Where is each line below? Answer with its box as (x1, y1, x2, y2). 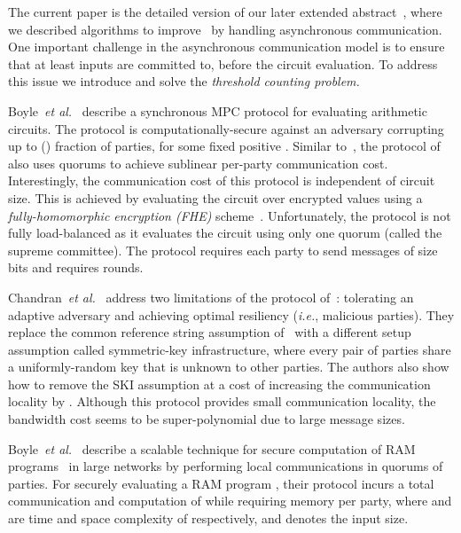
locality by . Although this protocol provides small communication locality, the (8, 392, 436, 411)
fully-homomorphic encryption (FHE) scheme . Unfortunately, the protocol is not (8, 206, 451, 224)
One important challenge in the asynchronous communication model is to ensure (8, 37, 445, 56)
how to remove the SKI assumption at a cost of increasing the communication (8, 374, 431, 393)
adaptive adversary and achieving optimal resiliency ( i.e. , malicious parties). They (8, 305, 455, 324)
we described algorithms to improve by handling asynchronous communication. (8, 20, 442, 38)
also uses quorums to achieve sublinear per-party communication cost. (8, 153, 388, 172)
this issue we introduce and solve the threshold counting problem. (8, 72, 360, 90)
